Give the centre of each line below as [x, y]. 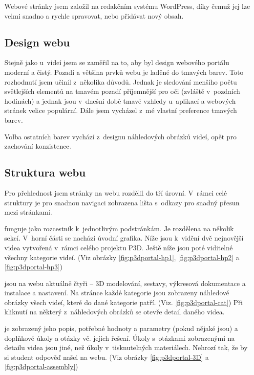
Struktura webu [45, 172]
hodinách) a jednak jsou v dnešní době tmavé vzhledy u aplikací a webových [120, 100]
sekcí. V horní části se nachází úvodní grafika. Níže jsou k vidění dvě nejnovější [124, 238]
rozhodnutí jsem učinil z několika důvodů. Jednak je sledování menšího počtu [121, 81]
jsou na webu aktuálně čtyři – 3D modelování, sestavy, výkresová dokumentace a [125, 283]
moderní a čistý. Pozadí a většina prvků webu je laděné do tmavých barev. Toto [124, 72]
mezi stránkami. [28, 212]
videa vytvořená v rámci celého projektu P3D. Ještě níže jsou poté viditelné [119, 247]
